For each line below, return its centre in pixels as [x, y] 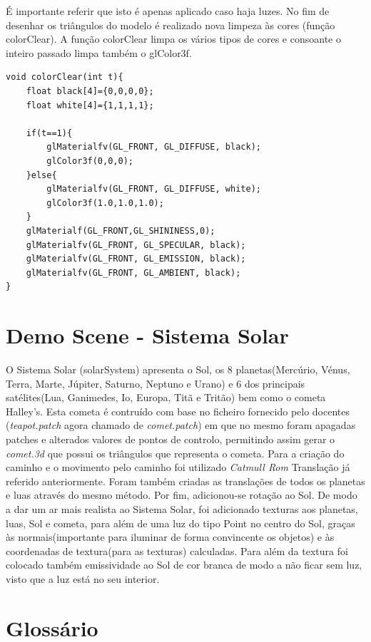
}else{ [41, 175]
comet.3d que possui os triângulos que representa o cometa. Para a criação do [175, 453]
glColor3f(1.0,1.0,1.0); [105, 203]
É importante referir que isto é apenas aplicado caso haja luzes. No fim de [168, 11]
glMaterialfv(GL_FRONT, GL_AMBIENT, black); [133, 273]
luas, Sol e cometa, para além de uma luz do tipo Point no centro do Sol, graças [181, 523]
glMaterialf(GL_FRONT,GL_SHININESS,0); [121, 231]
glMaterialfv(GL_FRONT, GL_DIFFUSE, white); [154, 189]
